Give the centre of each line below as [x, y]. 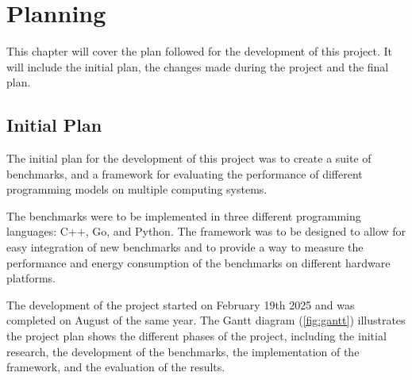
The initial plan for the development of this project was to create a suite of [189, 158]
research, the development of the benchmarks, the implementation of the [183, 351]
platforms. [31, 278]
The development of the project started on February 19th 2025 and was [181, 304]
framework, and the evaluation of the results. [116, 367]
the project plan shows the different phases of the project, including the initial [196, 336]
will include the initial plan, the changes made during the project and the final [198, 66]
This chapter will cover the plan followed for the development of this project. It [200, 51]
